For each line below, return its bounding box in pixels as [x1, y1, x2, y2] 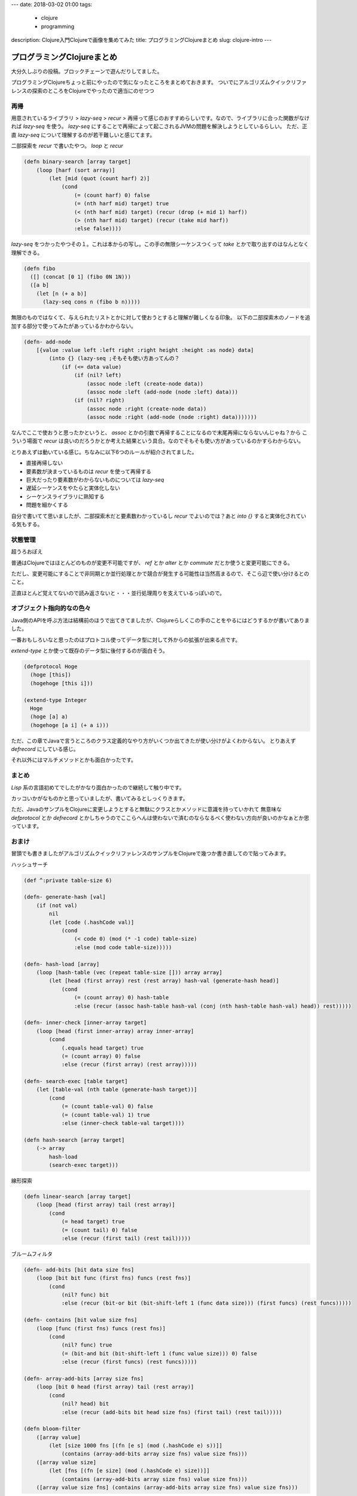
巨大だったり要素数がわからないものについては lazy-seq [26, 476, 164, 484]
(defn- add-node [23, 338, 72, 345]
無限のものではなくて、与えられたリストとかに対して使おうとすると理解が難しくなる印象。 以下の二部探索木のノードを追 [11, 314, 310, 321]
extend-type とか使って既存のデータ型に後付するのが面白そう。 [11, 647, 169, 654]
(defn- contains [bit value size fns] [23, 1316, 138, 1324]
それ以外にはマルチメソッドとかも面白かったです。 [11, 756, 137, 764]
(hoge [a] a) [30, 713, 68, 720]
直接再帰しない [26, 460, 63, 467]
